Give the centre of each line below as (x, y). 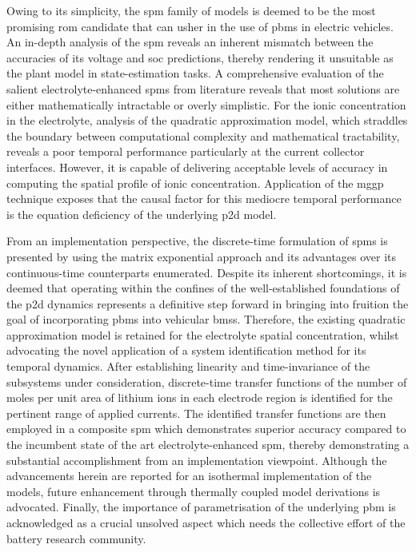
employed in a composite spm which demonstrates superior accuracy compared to (206, 429)
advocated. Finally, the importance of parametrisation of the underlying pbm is (201, 507)
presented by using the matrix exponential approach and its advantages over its (202, 256)
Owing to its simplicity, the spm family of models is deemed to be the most (191, 10)
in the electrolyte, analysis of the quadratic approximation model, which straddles (207, 120)
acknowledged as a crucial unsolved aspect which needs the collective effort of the (206, 522)
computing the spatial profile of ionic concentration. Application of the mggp (195, 183)
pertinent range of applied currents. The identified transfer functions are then (196, 413)
